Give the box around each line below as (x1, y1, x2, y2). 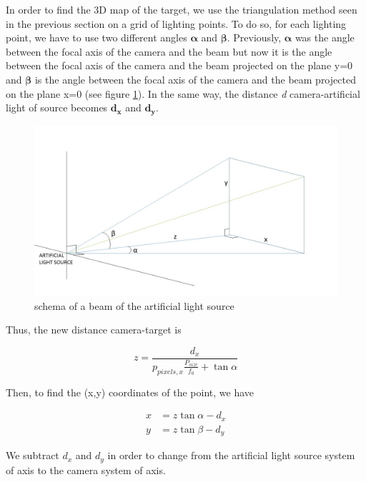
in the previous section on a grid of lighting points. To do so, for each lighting (6, 16, 347, 31)
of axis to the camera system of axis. (6, 462, 166, 477)
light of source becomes (6, 100, 108, 115)
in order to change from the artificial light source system (107, 448, 355, 463)
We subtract (6, 448, 59, 463)
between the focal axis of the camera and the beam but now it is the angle (6, 44, 332, 59)
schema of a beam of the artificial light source (34, 298, 234, 313)
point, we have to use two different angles (6, 30, 187, 45)
